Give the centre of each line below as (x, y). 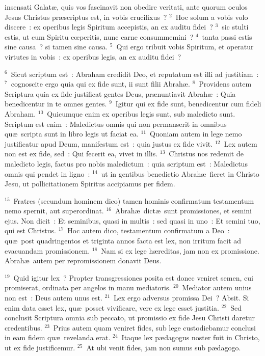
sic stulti (235, 27)
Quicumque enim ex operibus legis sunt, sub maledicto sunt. (141, 113)
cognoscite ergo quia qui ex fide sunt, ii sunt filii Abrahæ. (100, 84)
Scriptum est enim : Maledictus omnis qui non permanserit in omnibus (116, 124)
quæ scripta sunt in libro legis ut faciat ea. (72, 134)
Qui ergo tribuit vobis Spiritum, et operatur (185, 47)
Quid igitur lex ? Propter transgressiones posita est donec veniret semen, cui (133, 277)
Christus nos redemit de (206, 154)
